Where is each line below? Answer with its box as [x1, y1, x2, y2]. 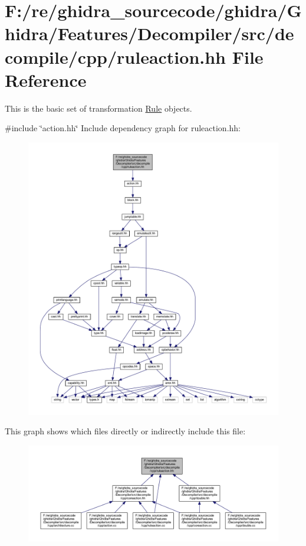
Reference [5, 67, 87, 92]
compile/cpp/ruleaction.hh [5, 44, 226, 69]
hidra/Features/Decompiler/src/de [5, 21, 294, 45]
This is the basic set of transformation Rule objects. [5, 102, 192, 114]
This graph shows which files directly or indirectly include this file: [5, 425, 246, 437]
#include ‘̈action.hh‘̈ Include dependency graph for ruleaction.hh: [5, 122, 241, 134]
